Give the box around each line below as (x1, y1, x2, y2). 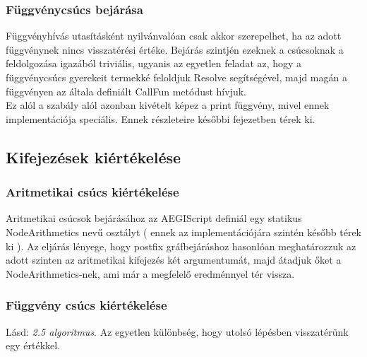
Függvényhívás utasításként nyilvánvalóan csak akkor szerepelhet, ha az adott (6, 28, 342, 43)
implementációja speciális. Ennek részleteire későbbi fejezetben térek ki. (6, 111, 315, 126)
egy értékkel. (6, 338, 61, 353)
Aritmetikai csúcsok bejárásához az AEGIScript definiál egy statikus (6, 211, 302, 226)
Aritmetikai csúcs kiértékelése (6, 183, 179, 201)
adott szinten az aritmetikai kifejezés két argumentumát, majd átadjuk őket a (6, 252, 342, 267)
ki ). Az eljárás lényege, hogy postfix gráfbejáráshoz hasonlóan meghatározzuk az (6, 238, 356, 253)
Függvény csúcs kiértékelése (6, 296, 167, 314)
